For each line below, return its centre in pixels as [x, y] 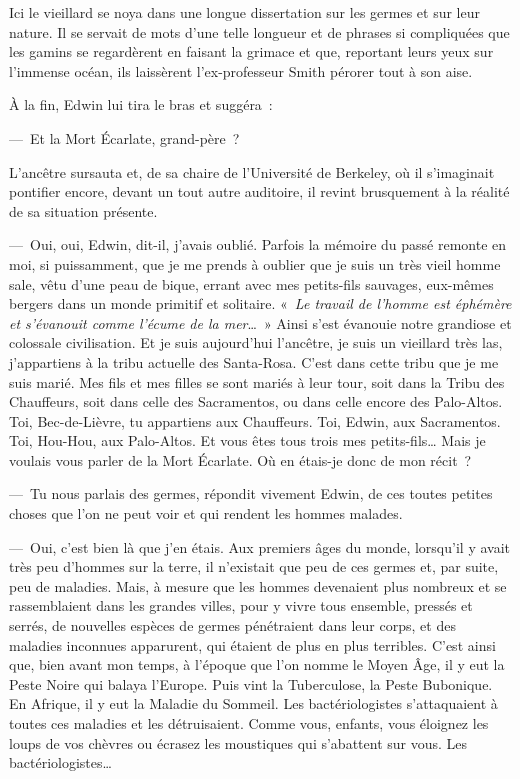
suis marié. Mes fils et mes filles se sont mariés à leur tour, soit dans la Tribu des [257, 381]
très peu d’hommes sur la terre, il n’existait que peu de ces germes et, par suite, [254, 566]
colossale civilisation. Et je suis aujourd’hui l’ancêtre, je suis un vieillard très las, [256, 342]
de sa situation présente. [83, 210]
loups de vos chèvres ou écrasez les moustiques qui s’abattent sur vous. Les [238, 742]
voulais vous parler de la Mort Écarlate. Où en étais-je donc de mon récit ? [240, 459]
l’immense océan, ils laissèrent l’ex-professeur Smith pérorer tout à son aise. [241, 70]
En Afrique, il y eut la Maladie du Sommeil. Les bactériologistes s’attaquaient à [253, 703]
